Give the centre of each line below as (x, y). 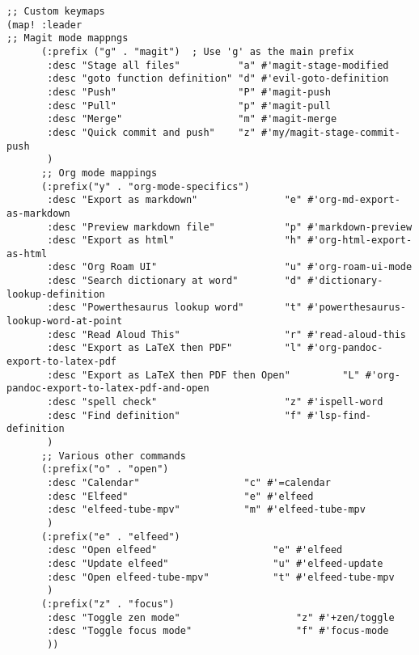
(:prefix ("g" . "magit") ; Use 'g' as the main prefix (197, 51)
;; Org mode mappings (99, 173)
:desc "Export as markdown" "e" (175, 200)
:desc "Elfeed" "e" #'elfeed (180, 496)
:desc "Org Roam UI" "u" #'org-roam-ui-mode (230, 267)
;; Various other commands (113, 456)
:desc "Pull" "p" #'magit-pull (189, 106)
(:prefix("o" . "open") (105, 469)
